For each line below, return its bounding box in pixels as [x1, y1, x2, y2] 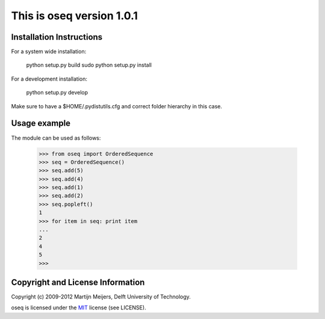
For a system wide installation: [11, 48, 87, 55]
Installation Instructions [11, 32, 103, 42]
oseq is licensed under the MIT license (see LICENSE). [11, 304, 147, 311]
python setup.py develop [26, 89, 88, 96]
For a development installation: [11, 75, 87, 82]
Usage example [11, 118, 71, 129]
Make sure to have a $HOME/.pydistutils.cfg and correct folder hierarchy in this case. [11, 102, 223, 110]
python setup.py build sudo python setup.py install [26, 61, 152, 69]
